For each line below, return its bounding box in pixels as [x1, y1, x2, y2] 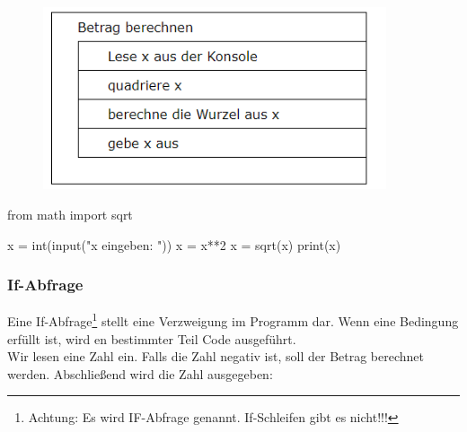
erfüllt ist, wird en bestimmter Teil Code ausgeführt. [7, 329, 296, 348]
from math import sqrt [7, 204, 133, 223]
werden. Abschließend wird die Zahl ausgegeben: [7, 364, 273, 383]
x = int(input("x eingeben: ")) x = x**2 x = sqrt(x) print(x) [7, 235, 341, 254]
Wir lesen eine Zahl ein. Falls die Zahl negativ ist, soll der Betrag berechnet [7, 347, 425, 366]
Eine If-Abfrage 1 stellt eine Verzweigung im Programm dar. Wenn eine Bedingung [7, 309, 459, 331]
